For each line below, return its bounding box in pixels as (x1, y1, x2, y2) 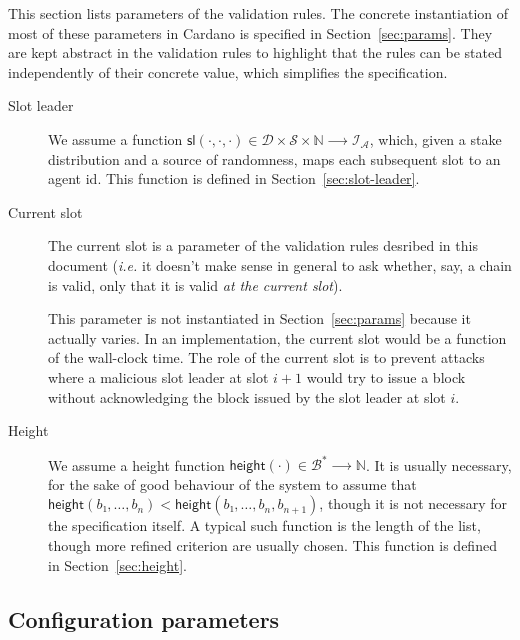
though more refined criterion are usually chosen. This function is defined (48, 534, 497, 555)
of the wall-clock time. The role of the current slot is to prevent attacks (48, 347, 485, 368)
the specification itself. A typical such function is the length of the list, (48, 515, 481, 536)
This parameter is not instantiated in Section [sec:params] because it (48, 308, 471, 329)
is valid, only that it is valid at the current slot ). (48, 274, 343, 295)
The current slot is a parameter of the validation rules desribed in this (48, 235, 478, 256)
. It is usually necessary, (365, 454, 512, 475)
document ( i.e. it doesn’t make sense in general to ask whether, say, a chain (48, 254, 512, 275)
